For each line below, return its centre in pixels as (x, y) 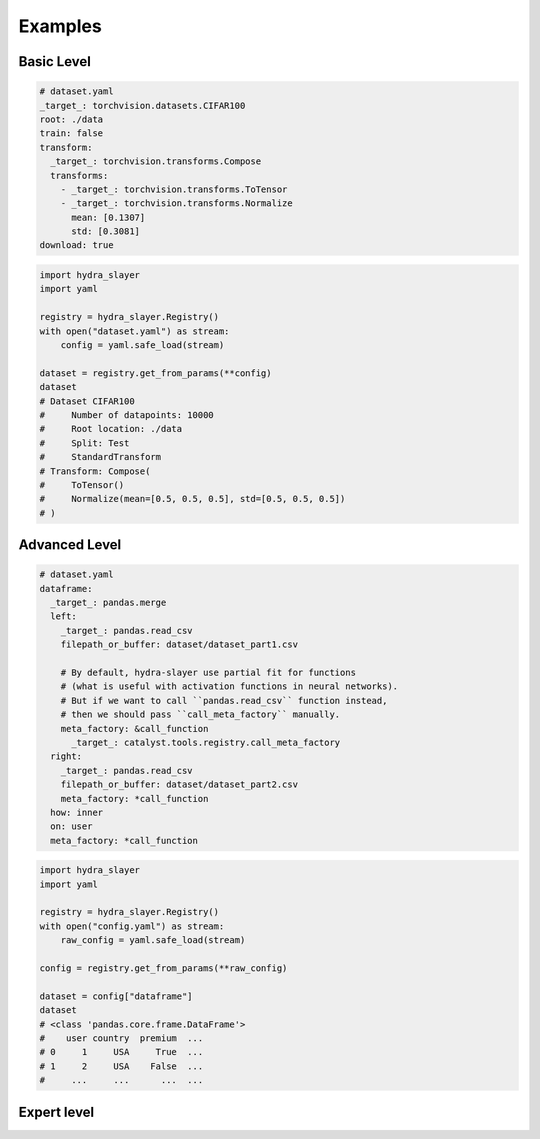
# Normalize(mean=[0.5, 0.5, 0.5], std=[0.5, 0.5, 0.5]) (192, 499)
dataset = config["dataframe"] (116, 996)
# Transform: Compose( (95, 471)
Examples (60, 26)
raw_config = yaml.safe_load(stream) (153, 940)
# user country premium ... (121, 1038)
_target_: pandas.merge (108, 603)
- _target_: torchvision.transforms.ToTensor (174, 189)
